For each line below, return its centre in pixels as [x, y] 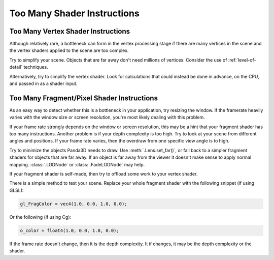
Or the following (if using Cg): [40, 217]
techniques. [36, 67]
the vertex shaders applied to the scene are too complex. [69, 50]
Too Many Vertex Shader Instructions [70, 31]
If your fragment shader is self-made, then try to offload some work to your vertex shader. [104, 174]
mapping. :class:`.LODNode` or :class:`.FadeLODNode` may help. [77, 164]
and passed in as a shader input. [43, 83]
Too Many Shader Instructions [74, 13]
